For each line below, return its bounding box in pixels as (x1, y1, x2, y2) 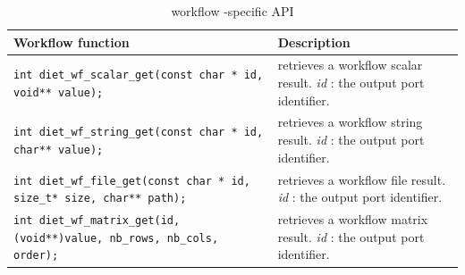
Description (277, 32, 351, 51)
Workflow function (13, 32, 130, 51)
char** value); (13, 143, 104, 156)
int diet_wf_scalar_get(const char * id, (13, 69, 264, 82)
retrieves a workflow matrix (277, 210, 428, 229)
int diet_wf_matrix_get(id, (13, 214, 181, 228)
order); (13, 249, 59, 262)
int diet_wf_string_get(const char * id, (13, 126, 264, 139)
